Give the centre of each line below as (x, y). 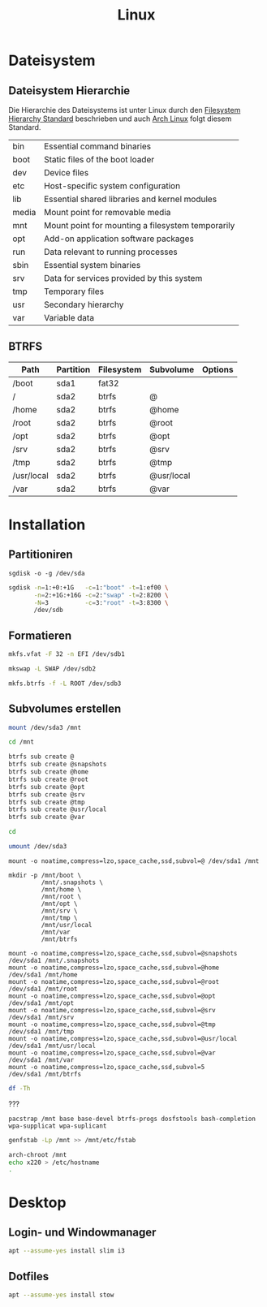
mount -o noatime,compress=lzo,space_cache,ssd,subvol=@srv (112, 1010)
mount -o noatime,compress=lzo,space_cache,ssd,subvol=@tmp (112, 1024)
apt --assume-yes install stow (61, 1295)
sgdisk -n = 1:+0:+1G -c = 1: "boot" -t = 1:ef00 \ (88, 587)
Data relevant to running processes (111, 252)
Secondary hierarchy (84, 304)
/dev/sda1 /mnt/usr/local (52, 1046)
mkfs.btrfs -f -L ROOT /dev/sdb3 (65, 684)
